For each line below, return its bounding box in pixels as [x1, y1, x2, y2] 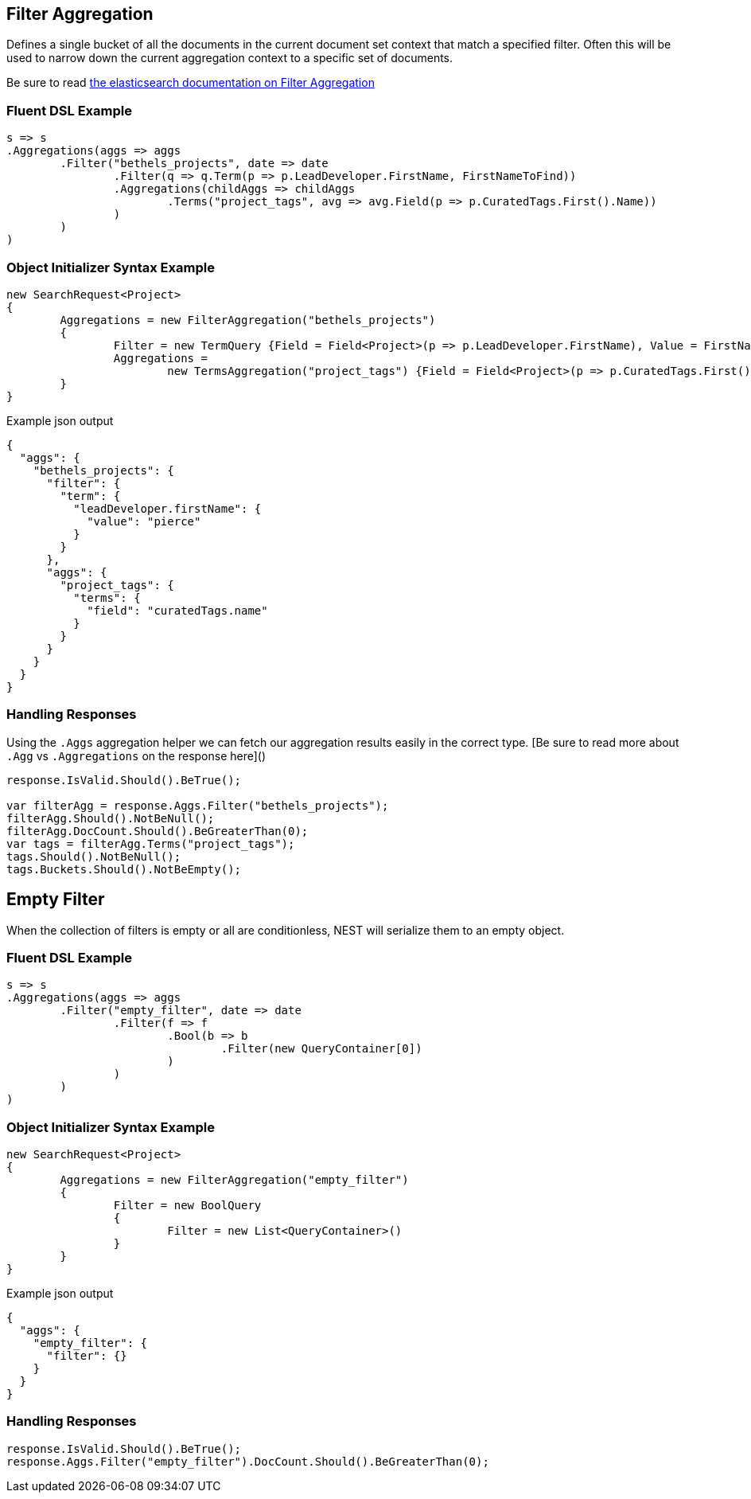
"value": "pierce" [87, 514, 201, 528]
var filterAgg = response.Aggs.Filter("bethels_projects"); [6, 798, 389, 812]
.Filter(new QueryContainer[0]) [220, 1042, 422, 1056]
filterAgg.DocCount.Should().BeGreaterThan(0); [6, 824, 309, 837]
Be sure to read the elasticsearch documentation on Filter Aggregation [6, 76, 375, 90]
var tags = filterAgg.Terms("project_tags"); [6, 837, 295, 850]
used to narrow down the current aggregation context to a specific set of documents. [6, 51, 453, 65]
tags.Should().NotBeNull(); [6, 849, 181, 863]
